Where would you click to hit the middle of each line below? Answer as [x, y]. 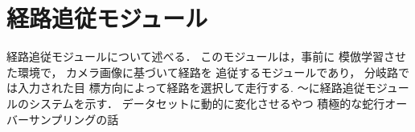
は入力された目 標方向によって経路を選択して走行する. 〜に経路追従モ [191, 88]
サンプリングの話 [74, 119]
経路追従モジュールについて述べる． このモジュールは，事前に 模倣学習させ [206, 56]
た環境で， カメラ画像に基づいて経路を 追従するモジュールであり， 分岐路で [208, 72]
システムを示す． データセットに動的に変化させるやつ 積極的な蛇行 [207, 103]
